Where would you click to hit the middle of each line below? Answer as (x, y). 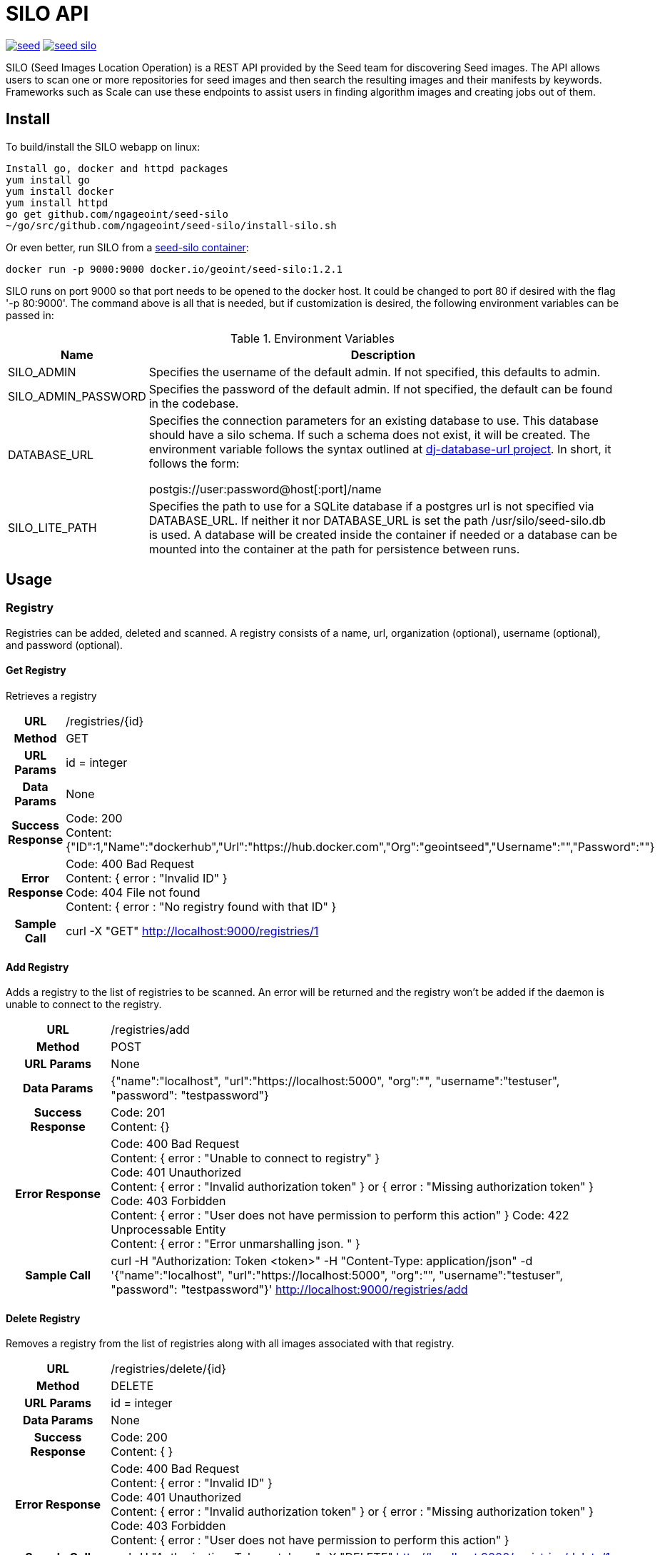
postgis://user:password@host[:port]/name (265, 489)
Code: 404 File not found (133, 893)
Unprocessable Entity (168, 1230)
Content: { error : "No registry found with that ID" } (201, 907)
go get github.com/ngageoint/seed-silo (117, 214)
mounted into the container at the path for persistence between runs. (334, 549)
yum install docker (60, 191)
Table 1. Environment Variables (313, 338)
